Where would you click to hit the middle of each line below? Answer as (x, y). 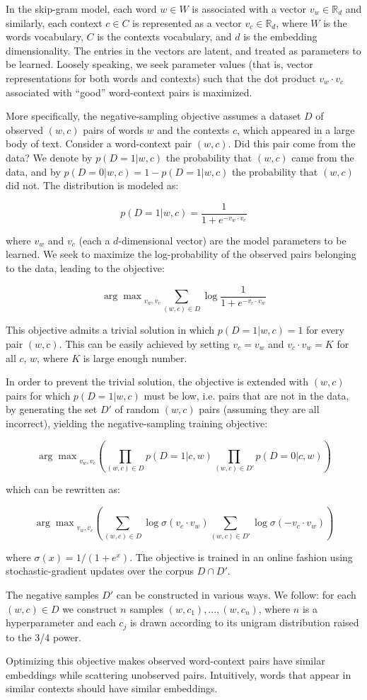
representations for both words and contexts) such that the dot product (161, 78)
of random (137, 409)
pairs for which (38, 395)
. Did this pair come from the (292, 143)
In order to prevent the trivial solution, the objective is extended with (157, 382)
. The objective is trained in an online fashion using (241, 557)
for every (325, 330)
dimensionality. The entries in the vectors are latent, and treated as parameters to (183, 50)
